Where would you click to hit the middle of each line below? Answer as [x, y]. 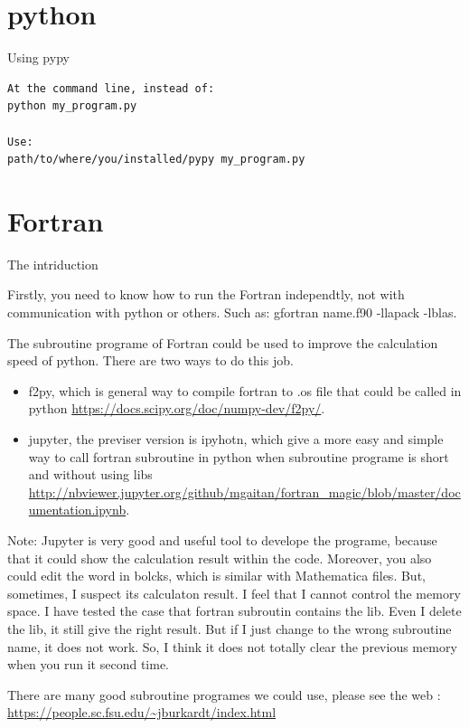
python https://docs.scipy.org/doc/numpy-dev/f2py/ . [177, 408]
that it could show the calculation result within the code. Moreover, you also [220, 558]
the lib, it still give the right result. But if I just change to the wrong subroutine [230, 628]
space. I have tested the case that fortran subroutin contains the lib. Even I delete [234, 611]
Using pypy [38, 57]
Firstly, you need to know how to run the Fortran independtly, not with [206, 294]
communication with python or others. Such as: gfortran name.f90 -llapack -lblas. [232, 312]
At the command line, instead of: [111, 88]
